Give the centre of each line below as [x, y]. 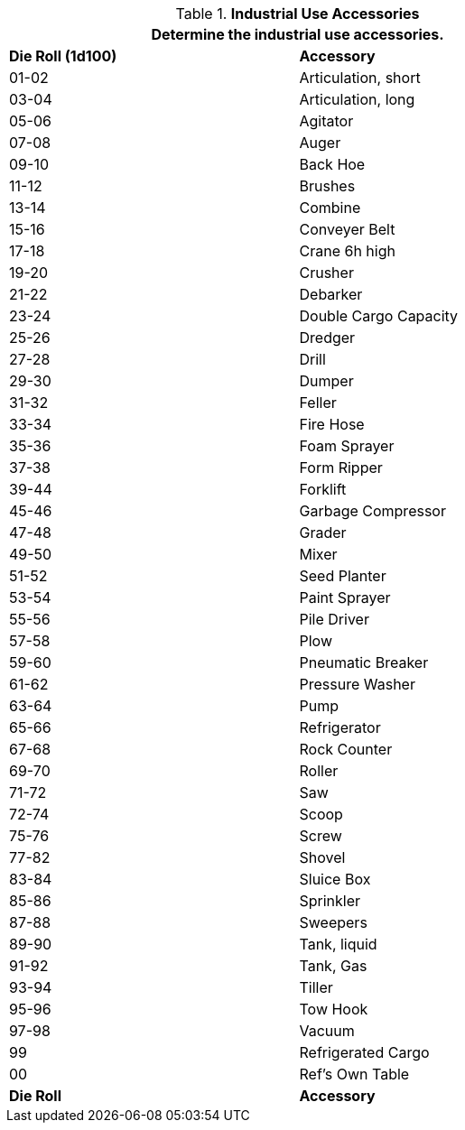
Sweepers [333, 922]
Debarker [331, 294]
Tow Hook [334, 1009]
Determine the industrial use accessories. [298, 34]
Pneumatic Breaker [364, 662]
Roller [319, 771]
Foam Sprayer [347, 446]
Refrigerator [340, 727]
